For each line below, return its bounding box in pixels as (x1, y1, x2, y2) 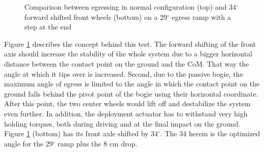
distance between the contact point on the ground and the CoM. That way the (4, 58, 249, 69)
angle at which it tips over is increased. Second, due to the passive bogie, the (4, 68, 243, 79)
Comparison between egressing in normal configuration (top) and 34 (24, 2, 236, 12)
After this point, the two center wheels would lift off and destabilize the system (4, 98, 251, 109)
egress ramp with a (172, 11, 231, 22)
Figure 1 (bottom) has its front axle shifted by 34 (4, 128, 158, 139)
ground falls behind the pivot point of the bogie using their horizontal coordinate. (4, 88, 258, 99)
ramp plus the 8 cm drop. (57, 138, 138, 148)
